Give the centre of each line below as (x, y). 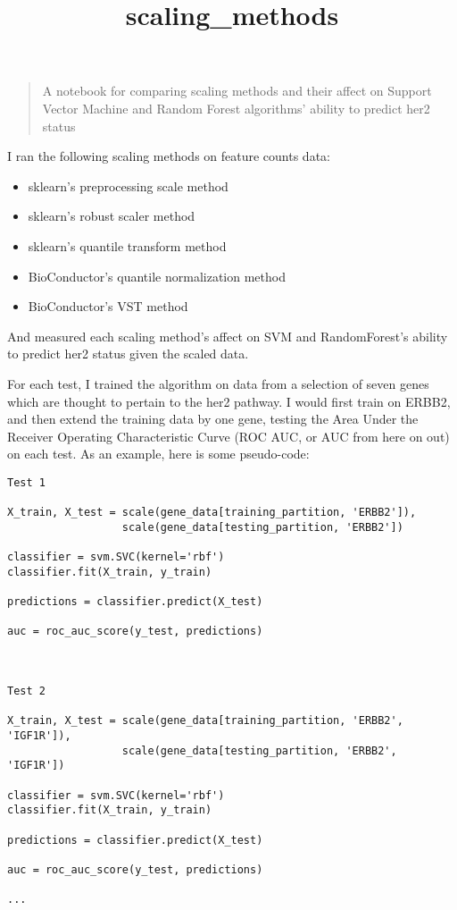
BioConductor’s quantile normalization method (157, 276)
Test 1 (26, 482)
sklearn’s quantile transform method (127, 245)
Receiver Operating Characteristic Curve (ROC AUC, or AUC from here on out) (228, 436)
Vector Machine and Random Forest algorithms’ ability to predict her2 (236, 108)
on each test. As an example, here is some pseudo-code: (158, 454)
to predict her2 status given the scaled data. (128, 354)
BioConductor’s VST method (108, 306)
